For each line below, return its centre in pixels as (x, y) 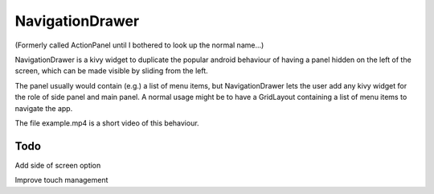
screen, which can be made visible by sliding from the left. (111, 71)
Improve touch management (61, 180)
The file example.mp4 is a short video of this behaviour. (107, 123)
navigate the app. (44, 108)
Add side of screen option (58, 165)
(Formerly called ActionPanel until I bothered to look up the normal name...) (139, 45)
